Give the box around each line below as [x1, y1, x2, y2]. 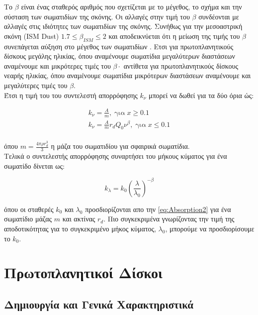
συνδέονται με [198, 11, 239, 21]
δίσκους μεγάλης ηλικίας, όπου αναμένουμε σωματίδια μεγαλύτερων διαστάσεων [4, 51, 235, 61]
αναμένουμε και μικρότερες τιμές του [4, 60, 111, 71]
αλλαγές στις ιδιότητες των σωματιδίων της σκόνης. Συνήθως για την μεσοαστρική [4, 21, 243, 31]
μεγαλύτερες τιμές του [4, 80, 68, 90]
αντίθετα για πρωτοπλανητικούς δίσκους [123, 60, 239, 71]
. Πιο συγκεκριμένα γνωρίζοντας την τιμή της [103, 213, 235, 224]
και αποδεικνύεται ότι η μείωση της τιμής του [108, 30, 240, 41]
